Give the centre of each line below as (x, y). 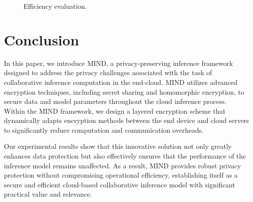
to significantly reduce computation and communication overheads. (104, 130)
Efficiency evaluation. (55, 6)
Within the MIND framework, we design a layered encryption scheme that (115, 111)
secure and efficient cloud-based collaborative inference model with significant (120, 184)
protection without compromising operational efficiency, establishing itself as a (121, 175)
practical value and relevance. (48, 194)
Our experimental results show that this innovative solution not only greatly (118, 146)
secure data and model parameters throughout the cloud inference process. (115, 101)
